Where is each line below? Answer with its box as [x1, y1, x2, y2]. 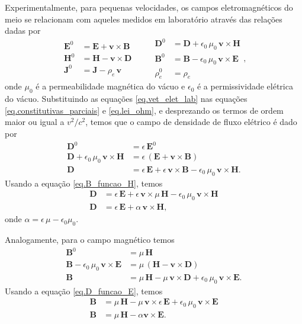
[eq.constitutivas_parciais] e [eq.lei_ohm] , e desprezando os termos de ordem [5, 104, 284, 116]
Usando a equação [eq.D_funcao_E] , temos [5, 284, 163, 297]
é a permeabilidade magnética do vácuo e [36, 80, 185, 92]
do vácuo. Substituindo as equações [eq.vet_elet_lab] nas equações [5, 92, 248, 105]
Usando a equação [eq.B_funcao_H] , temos [5, 177, 163, 189]
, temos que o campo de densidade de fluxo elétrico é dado [85, 116, 297, 128]
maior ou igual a [5, 116, 65, 128]
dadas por [5, 24, 41, 37]
